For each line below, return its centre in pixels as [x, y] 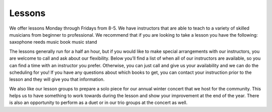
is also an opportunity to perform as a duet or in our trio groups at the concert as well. [98, 102]
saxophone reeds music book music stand [53, 42]
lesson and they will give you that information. [57, 79]
